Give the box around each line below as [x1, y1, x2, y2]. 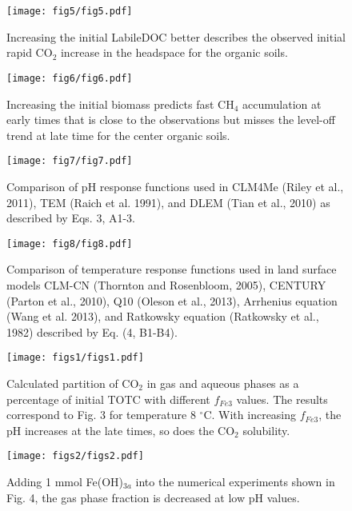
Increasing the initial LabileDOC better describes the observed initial [6, 28, 346, 45]
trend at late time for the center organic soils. [6, 126, 230, 143]
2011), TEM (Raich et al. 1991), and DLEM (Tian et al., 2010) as [6, 194, 330, 210]
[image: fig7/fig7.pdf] [6, 155, 133, 167]
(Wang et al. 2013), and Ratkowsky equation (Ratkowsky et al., [6, 308, 319, 325]
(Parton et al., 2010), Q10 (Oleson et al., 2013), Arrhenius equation [6, 292, 338, 309]
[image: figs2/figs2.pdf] [6, 450, 144, 462]
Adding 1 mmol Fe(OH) [6, 473, 124, 490]
